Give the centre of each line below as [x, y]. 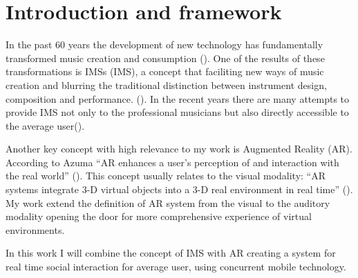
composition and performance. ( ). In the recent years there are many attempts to [178, 98]
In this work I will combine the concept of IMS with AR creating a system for [171, 253]
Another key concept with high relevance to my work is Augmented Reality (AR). [179, 149]
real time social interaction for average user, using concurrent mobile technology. [176, 267]
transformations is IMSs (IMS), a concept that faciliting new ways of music [165, 71]
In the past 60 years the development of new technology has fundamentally [164, 44]
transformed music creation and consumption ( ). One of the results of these [165, 58]
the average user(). [45, 125]
